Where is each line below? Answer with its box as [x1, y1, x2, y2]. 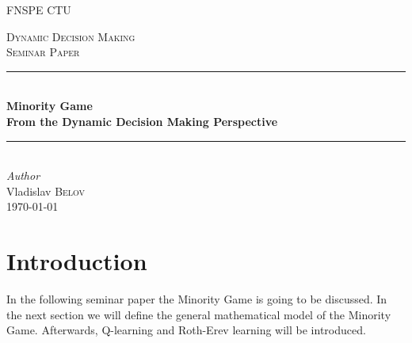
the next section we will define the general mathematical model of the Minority [6, 306, 391, 322]
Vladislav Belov [6, 182, 86, 199]
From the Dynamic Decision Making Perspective [6, 112, 278, 129]
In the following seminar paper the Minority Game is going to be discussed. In [6, 291, 387, 307]
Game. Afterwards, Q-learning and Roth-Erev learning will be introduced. [6, 322, 366, 338]
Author [6, 167, 40, 184]
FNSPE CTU [6, 2, 71, 17]
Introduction [6, 245, 147, 277]
